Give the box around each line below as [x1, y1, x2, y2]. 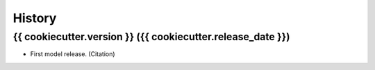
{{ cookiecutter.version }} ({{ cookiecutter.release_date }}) [12, 30, 290, 43]
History [12, 10, 57, 26]
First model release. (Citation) [30, 50, 115, 58]
